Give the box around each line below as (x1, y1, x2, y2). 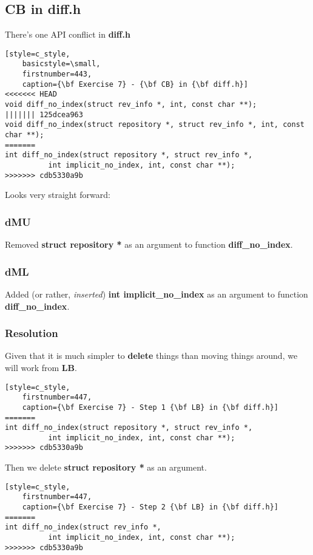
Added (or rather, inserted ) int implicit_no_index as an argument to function (5, 287, 308, 300)
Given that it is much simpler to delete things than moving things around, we (5, 349, 298, 362)
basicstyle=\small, (22, 60, 101, 69)
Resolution (5, 325, 58, 341)
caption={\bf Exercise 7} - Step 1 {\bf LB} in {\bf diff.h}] (22, 403, 279, 412)
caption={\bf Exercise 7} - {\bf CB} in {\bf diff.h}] (22, 80, 248, 89)
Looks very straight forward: (5, 188, 110, 201)
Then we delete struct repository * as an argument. (5, 461, 207, 474)
